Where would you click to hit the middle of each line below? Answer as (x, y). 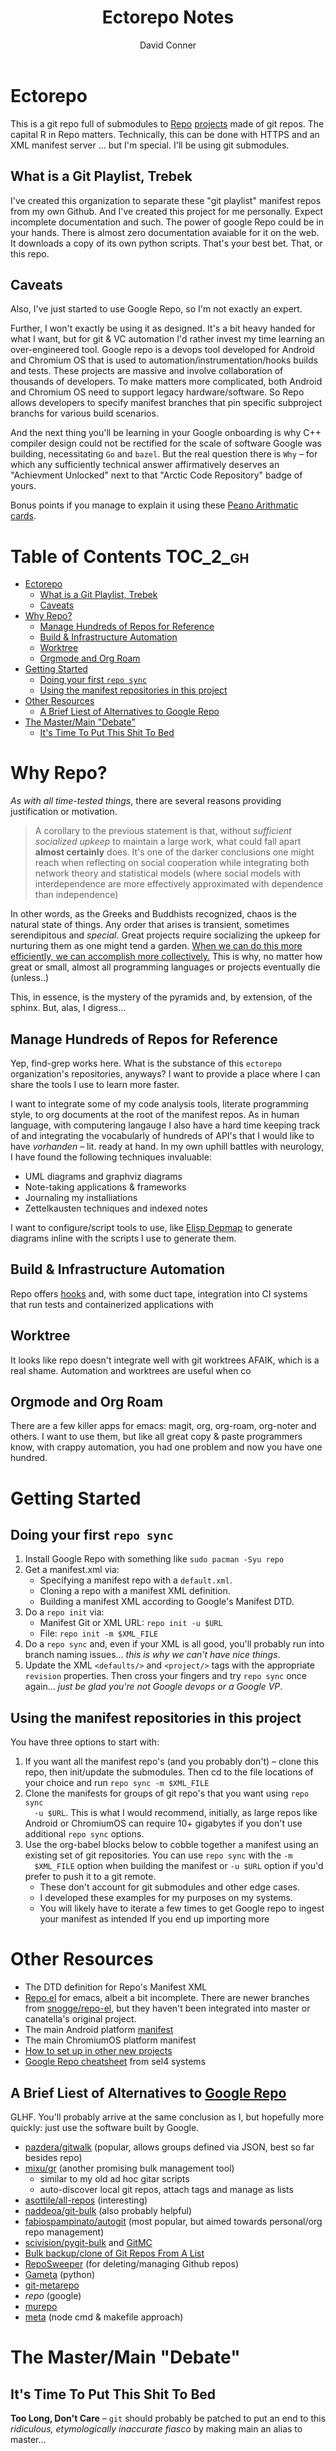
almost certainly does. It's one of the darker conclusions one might (174, 852)
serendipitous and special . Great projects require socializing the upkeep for (165, 935)
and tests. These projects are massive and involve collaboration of (147, 371)
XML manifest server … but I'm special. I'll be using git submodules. (150, 145)
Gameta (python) (60, 2274)
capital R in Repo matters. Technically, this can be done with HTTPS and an (165, 134)
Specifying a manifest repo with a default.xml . (136, 1580)
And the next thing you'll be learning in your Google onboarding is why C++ (166, 433)
